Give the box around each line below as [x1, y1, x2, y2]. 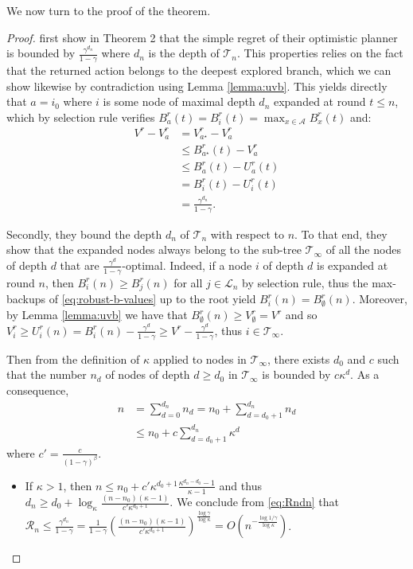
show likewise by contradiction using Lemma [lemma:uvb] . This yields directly [6, 77, 388, 94]
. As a [350, 366, 380, 383]
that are [60, 256, 99, 273]
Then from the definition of [6, 350, 140, 367]
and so [285, 306, 318, 323]
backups [6, 290, 46, 307]
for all [173, 274, 203, 290]
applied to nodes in [153, 350, 247, 367]
